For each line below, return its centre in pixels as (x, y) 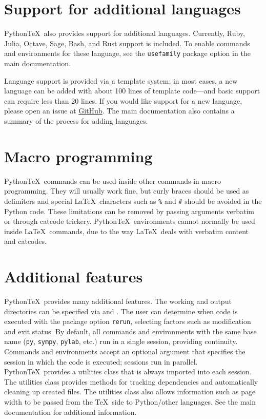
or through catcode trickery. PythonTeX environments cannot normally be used (130, 221)
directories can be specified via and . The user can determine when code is (121, 311)
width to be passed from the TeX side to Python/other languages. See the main (130, 402)
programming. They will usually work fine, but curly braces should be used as (127, 191)
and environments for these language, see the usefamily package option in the (127, 53)
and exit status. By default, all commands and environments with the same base (130, 331)
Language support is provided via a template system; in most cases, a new (121, 80)
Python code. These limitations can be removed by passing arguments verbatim (129, 211)
